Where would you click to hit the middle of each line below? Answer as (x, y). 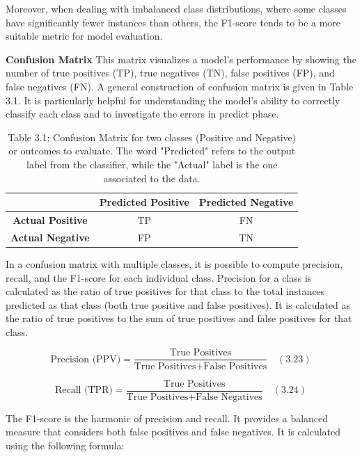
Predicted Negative (246, 202)
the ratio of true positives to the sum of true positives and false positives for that (179, 318)
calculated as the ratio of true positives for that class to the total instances (165, 291)
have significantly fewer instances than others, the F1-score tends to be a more (173, 22)
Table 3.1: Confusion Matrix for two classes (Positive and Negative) (152, 137)
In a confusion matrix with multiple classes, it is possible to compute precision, (174, 263)
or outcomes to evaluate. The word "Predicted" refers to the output (152, 151)
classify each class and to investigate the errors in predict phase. (142, 114)
